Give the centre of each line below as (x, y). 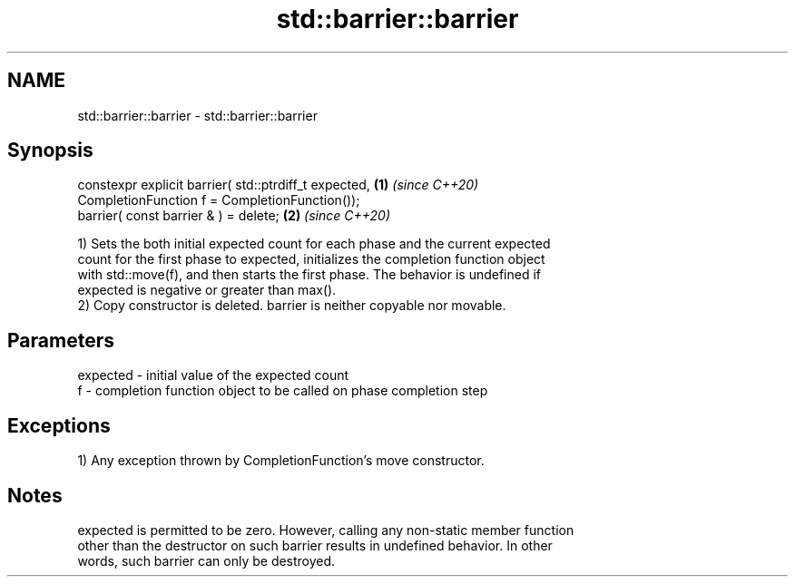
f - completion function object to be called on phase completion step (283, 391)
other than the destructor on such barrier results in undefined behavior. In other (315, 545)
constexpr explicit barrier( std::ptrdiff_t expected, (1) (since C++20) (278, 185)
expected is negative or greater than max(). (207, 290)
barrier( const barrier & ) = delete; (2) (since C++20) (234, 216)
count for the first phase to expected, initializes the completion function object (311, 259)
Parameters (61, 340)
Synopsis (50, 151)
